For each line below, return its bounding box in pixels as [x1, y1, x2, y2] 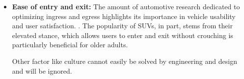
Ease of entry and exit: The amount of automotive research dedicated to [12, 1, 240, 11]
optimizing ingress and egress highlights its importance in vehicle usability [12, 11, 236, 21]
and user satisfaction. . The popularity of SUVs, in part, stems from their [12, 20, 233, 31]
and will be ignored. [12, 65, 72, 76]
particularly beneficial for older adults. [12, 39, 128, 50]
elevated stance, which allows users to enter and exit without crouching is [12, 30, 233, 40]
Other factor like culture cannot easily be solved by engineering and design [12, 56, 237, 66]
